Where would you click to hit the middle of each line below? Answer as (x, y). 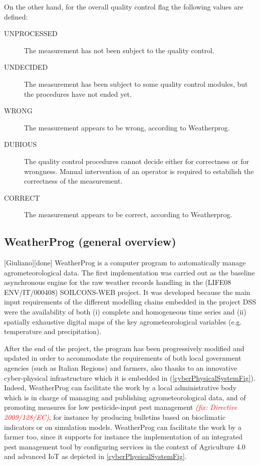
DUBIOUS (21, 144)
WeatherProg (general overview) (90, 242)
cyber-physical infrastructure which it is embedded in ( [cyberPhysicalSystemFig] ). (130, 377)
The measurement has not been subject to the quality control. (119, 50)
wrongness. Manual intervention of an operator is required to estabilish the (139, 171)
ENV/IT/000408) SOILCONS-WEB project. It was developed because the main (127, 292)
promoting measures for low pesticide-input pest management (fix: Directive (121, 407)
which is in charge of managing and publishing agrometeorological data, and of (125, 397)
